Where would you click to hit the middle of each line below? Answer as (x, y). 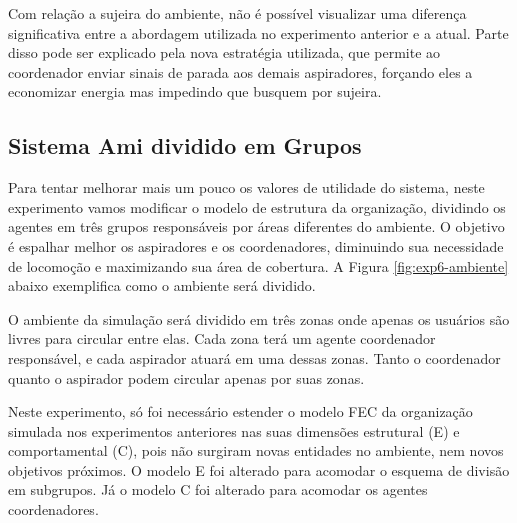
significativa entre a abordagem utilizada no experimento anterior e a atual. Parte (258, 32)
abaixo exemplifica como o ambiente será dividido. (162, 285)
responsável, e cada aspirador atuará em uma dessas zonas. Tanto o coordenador (254, 357)
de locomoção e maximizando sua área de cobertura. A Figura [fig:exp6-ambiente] (258, 265)
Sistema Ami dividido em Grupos (185, 145)
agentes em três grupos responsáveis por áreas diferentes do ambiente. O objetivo (256, 226)
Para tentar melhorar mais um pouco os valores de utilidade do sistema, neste (246, 187)
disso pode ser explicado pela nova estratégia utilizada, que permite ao (224, 52)
